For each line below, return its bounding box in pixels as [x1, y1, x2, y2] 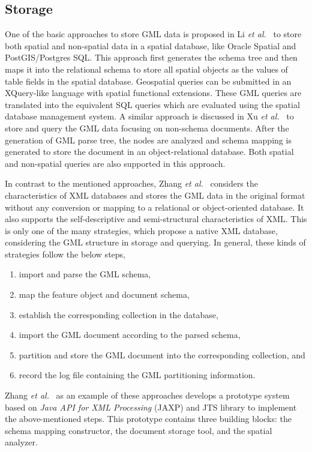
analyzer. [5, 436, 38, 448]
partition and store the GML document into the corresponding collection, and [19, 348, 305, 361]
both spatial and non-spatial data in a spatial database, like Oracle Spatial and [5, 39, 296, 52]
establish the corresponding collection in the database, [19, 308, 218, 321]
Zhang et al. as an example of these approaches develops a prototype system [5, 389, 290, 402]
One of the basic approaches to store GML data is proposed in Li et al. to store [5, 28, 302, 40]
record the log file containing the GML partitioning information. [19, 369, 256, 381]
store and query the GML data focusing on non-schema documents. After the [5, 121, 289, 134]
